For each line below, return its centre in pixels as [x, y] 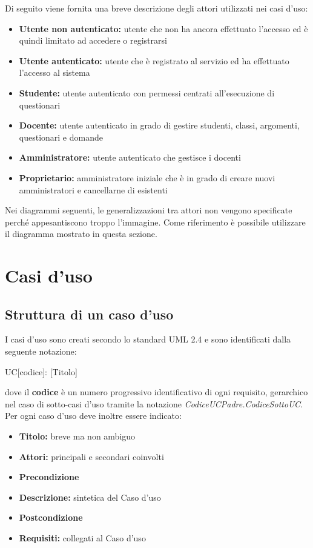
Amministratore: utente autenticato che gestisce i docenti [130, 157]
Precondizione [49, 477]
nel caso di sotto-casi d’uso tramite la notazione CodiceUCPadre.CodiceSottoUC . [154, 403]
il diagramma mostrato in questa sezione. [81, 234]
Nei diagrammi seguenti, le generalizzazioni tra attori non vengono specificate [149, 210]
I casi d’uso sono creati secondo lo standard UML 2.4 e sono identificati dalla [148, 339]
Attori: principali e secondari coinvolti [91, 456]
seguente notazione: [41, 351]
